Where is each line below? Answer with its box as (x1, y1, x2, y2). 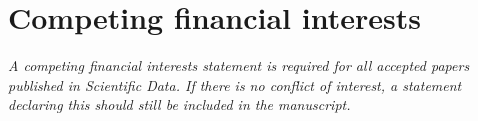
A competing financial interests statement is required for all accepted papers (8, 55, 470, 76)
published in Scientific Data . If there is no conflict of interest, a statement (8, 74, 462, 95)
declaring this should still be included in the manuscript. (8, 94, 351, 115)
